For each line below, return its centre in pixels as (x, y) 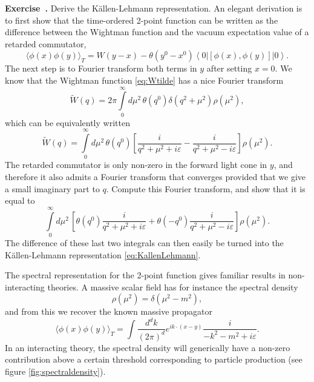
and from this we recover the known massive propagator (109, 311)
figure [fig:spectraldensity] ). (55, 371)
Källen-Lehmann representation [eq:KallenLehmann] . (103, 254)
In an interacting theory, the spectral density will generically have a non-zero (148, 347)
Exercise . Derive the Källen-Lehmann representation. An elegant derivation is (154, 8)
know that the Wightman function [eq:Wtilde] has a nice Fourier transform (144, 80)
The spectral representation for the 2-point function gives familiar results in (145, 275)
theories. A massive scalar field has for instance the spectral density (173, 286)
